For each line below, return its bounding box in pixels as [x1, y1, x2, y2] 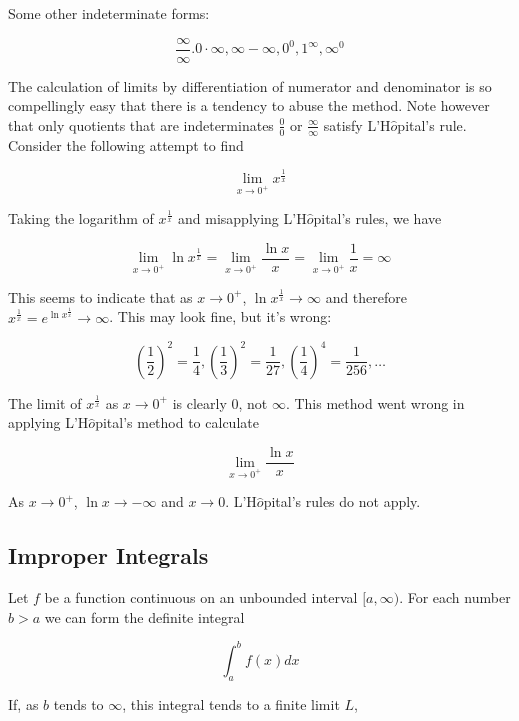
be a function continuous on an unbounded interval [44, 587, 358, 608]
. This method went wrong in [285, 392, 465, 413]
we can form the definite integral [44, 606, 245, 627]
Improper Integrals [8, 540, 209, 571]
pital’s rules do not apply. [263, 491, 421, 512]
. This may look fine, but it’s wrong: [109, 306, 332, 327]
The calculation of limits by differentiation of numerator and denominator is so [8, 75, 492, 96]
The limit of [8, 392, 82, 413]
